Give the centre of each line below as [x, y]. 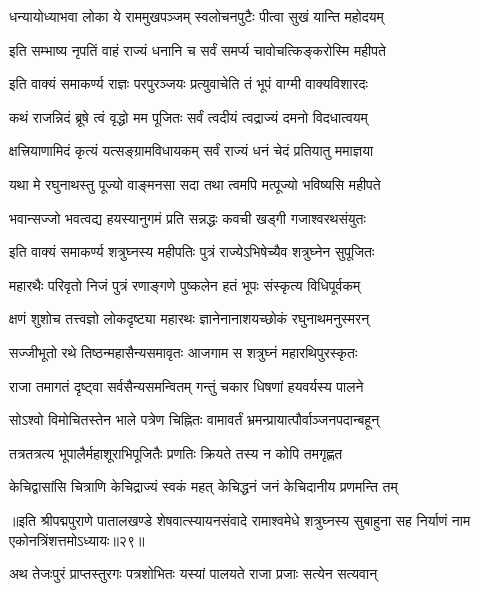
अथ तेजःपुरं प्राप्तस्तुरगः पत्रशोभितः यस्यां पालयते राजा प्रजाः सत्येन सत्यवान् [193, 573]
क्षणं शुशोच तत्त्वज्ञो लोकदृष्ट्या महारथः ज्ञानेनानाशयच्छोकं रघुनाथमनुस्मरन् [189, 318]
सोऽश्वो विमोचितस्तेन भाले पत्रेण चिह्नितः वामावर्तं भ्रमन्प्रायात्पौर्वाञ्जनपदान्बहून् [194, 419]
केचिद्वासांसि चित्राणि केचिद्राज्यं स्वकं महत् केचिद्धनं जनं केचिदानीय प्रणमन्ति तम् [203, 486]
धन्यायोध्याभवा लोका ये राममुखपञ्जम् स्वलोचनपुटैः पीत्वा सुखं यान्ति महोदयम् [196, 16]
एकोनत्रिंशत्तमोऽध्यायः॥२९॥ [77, 539]
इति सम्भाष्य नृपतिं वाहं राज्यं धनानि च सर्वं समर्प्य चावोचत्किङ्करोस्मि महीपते [197, 49]
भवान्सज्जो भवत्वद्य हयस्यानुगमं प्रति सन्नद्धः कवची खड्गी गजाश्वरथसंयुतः [187, 217]
